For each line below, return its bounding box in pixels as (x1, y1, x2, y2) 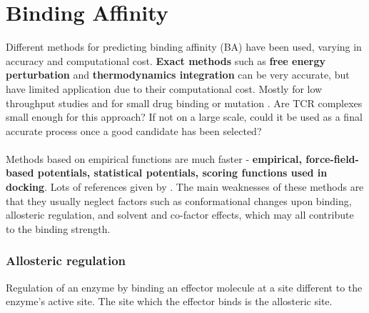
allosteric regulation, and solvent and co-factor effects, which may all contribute (6, 207, 354, 222)
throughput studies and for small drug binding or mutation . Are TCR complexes (6, 95, 363, 110)
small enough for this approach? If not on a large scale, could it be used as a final (6, 109, 363, 124)
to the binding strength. (6, 221, 111, 236)
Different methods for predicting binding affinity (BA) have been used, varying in (6, 39, 362, 54)
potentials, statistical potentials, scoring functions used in (37, 165, 328, 180)
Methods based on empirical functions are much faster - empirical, (6, 151, 302, 166)
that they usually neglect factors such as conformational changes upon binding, (6, 193, 352, 208)
